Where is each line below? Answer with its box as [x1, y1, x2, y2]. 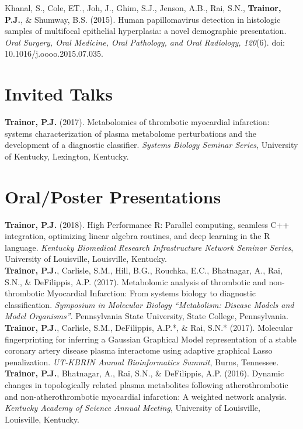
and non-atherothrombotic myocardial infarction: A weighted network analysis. [5, 390, 287, 402]
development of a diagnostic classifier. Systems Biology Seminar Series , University [5, 139, 298, 151]
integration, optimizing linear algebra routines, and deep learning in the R [5, 230, 270, 242]
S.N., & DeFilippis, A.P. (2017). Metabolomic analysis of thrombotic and [5, 275, 266, 288]
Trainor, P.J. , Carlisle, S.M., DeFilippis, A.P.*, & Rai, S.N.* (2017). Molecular [5, 321, 293, 333]
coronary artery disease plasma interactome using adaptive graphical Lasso [5, 344, 273, 357]
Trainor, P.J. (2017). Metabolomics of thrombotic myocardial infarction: [5, 116, 270, 128]
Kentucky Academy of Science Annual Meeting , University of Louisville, [5, 402, 260, 414]
